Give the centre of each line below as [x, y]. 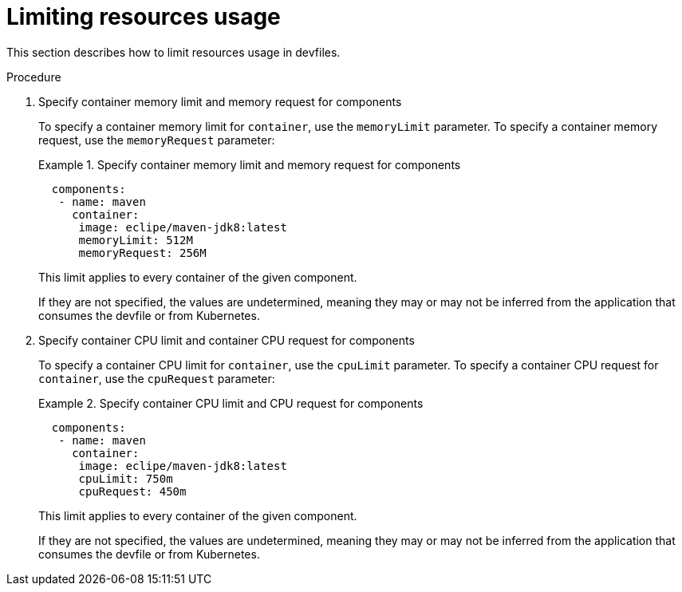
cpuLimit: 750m [126, 478]
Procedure [34, 77]
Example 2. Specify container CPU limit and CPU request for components [231, 403]
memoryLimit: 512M [136, 240]
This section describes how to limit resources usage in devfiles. [173, 52]
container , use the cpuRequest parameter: [157, 378]
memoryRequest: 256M [142, 253]
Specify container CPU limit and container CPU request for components [227, 340]
